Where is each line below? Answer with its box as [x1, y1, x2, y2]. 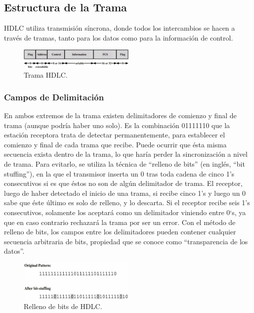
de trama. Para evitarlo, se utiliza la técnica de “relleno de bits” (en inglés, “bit [4, 159, 245, 169]
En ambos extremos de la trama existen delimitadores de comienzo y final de [4, 110, 237, 121]
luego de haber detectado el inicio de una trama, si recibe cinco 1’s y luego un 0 [4, 187, 246, 198]
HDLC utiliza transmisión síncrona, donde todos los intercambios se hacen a [4, 23, 235, 33]
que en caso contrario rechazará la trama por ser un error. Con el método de [4, 217, 236, 227]
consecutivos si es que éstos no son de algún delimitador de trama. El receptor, [4, 178, 243, 188]
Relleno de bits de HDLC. [24, 301, 102, 312]
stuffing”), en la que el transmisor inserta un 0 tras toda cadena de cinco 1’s [4, 168, 235, 179]
